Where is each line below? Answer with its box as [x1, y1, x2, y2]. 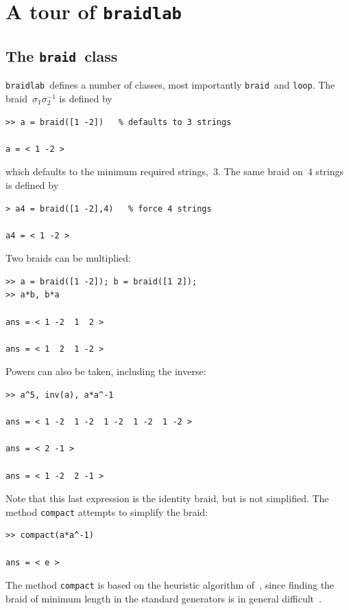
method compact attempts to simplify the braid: [5, 504, 208, 519]
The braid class [5, 45, 118, 66]
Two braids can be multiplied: [5, 251, 131, 265]
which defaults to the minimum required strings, [5, 164, 208, 179]
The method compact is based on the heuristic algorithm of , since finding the [5, 578, 335, 592]
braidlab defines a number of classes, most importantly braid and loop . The [5, 78, 335, 92]
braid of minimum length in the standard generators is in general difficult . [5, 591, 322, 605]
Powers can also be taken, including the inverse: [5, 364, 206, 379]
